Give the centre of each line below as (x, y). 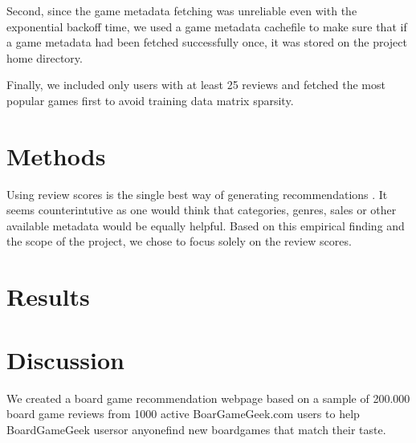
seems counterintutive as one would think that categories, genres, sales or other (202, 210)
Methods (56, 155)
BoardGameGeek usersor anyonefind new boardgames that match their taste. (196, 429)
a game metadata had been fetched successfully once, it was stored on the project (207, 42)
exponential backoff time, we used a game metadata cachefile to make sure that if (207, 26)
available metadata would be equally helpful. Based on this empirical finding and (206, 225)
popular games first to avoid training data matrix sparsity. (150, 100)
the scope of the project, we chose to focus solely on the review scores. (179, 241)
